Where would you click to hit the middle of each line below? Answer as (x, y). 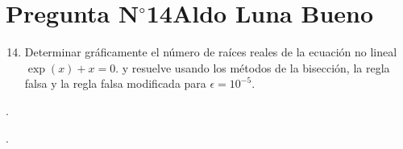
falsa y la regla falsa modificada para (115, 83)
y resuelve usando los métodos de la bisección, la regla (256, 67)
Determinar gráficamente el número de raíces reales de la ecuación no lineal (211, 52)
